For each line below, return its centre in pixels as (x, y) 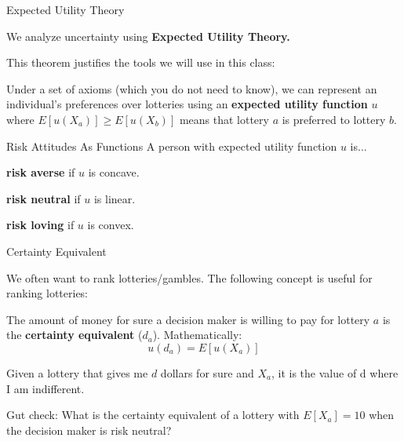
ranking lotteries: (47, 293)
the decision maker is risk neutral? (89, 430)
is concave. (114, 172)
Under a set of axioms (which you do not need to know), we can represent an (192, 88)
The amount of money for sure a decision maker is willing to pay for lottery (188, 319)
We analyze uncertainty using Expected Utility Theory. (148, 36)
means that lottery (224, 119)
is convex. (111, 225)
